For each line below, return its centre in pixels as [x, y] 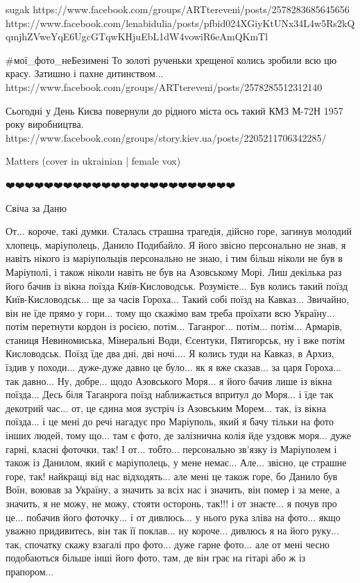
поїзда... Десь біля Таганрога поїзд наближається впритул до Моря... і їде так [170, 394]
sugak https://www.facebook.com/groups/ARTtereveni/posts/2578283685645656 [178, 9]
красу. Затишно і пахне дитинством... [85, 73]
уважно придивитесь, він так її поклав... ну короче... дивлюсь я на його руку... [172, 531]
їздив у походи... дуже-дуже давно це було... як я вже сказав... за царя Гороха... [173, 367]
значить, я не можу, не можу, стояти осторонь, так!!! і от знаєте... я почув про [171, 503]
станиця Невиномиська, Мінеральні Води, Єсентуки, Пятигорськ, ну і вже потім [175, 339]
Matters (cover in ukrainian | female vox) [93, 161]
